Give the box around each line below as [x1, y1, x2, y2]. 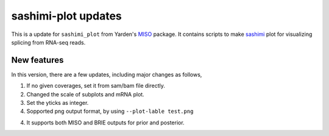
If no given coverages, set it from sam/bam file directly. [26, 82, 166, 90]
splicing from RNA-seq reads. [11, 38, 86, 46]
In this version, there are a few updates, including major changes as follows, [11, 71, 202, 78]
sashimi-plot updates [11, 9, 122, 23]
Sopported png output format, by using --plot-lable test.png [26, 107, 194, 115]
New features [11, 55, 64, 65]
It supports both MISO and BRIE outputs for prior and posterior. [26, 119, 185, 126]
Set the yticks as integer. [26, 99, 89, 107]
